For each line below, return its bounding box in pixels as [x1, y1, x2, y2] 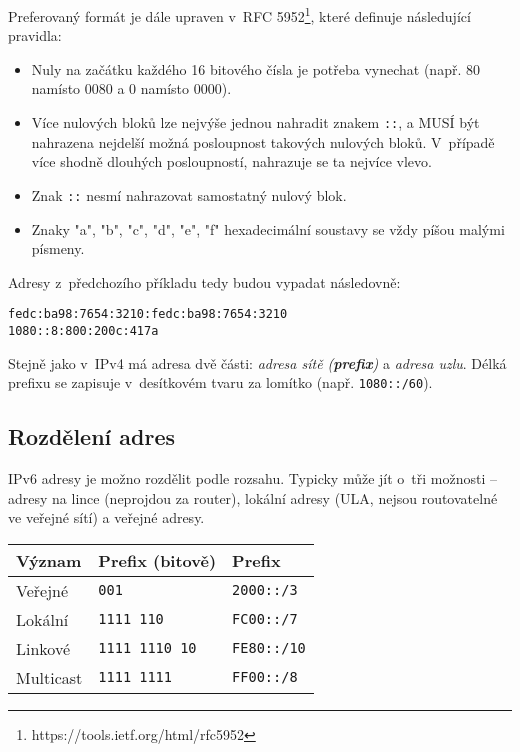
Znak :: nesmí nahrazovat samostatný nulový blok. [31, 184, 347, 205]
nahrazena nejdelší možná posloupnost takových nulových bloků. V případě [31, 131, 495, 152]
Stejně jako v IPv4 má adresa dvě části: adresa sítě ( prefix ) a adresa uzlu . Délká [8, 352, 507, 373]
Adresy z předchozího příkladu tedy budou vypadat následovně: [8, 271, 401, 292]
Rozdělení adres [8, 421, 176, 452]
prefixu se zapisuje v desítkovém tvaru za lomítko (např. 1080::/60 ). [8, 372, 433, 393]
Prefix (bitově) [98, 548, 217, 572]
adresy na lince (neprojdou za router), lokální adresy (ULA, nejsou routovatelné [8, 487, 498, 508]
